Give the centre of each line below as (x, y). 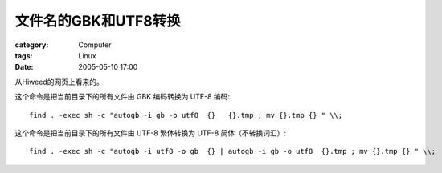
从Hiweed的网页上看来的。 (59, 82)
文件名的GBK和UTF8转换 (98, 21)
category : (32, 45)
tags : (24, 55)
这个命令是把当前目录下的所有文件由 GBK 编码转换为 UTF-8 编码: (123, 97)
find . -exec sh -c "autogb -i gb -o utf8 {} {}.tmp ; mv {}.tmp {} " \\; (186, 115)
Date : (24, 67)
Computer (95, 45)
